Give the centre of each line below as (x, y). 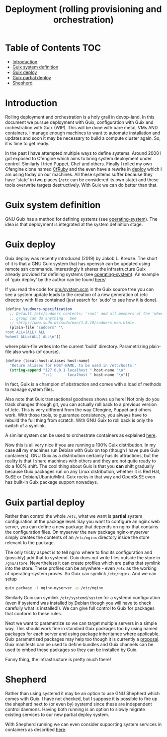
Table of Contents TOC (53, 48)
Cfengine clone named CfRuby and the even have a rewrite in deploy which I (83, 169)
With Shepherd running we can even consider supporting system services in (83, 725)
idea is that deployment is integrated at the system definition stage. (74, 224)
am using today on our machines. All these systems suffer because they (79, 174)
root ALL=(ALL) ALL (25, 332)
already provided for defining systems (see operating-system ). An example (82, 274)
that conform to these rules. (34, 614)
